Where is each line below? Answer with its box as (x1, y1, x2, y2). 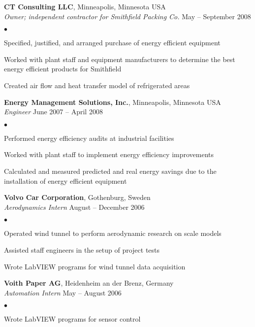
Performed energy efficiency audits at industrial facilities (4, 132, 174, 143)
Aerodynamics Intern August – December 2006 (4, 201, 145, 212)
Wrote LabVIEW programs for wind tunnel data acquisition (4, 261, 186, 271)
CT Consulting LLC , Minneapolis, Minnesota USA (4, 1, 166, 11)
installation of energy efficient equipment (4, 175, 127, 186)
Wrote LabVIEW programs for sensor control (4, 314, 141, 324)
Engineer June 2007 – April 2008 (4, 106, 103, 117)
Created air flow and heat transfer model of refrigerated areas (4, 80, 190, 90)
